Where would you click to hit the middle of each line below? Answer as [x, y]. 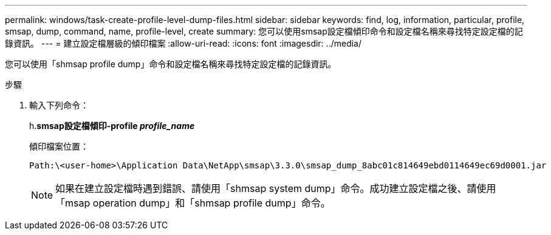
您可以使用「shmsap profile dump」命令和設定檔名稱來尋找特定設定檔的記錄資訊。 [171, 64]
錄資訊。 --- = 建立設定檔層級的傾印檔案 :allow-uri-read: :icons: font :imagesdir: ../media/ [183, 43]
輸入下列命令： [59, 105]
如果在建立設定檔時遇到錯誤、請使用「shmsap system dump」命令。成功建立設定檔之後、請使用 [276, 188]
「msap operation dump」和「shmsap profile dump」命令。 [193, 203]
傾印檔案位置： [59, 146]
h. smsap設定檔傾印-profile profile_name [112, 126]
